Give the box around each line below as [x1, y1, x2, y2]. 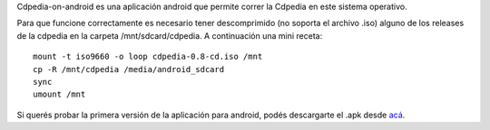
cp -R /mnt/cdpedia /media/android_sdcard [33, 64, 225, 74]
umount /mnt [33, 89, 86, 99]
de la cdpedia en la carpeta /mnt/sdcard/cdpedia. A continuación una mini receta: [16, 30, 323, 41]
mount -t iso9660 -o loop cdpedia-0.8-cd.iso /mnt [33, 51, 263, 62]
